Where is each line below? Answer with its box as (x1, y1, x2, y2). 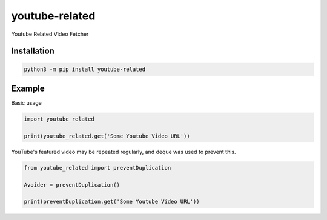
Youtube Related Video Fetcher (11, 30, 89, 38)
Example (11, 83, 45, 93)
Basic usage (11, 99, 42, 107)
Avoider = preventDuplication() (24, 181, 121, 188)
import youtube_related (24, 116, 95, 122)
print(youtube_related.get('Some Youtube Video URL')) (24, 132, 190, 139)
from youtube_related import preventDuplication (24, 164, 171, 171)
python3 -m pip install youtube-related (24, 65, 145, 73)
